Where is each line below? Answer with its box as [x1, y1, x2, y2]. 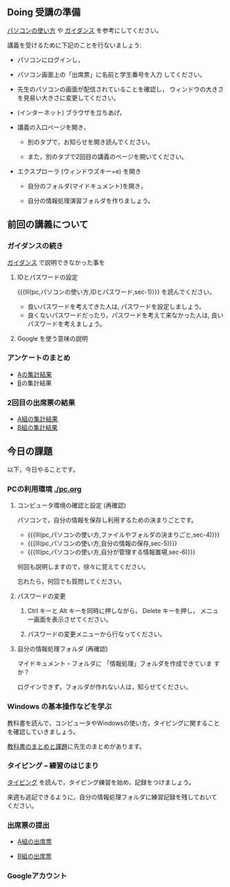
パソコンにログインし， [17, 55, 84, 64]
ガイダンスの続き [7, 241, 63, 251]
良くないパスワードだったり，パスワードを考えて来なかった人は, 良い [27, 310, 224, 319]
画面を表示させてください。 [33, 615, 112, 624]
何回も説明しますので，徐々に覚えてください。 [17, 563, 150, 571]
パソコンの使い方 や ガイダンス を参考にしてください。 [7, 26, 163, 35]
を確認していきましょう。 [7, 727, 79, 736]
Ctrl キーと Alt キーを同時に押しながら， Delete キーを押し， [27, 607, 199, 615]
